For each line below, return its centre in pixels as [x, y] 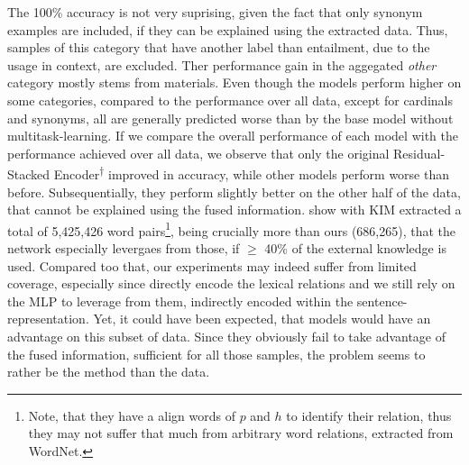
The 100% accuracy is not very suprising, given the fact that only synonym [215, 12]
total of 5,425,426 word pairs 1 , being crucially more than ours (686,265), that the [232, 229]
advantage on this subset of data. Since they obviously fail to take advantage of [227, 336]
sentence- [382, 301]
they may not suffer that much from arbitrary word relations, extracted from [241, 433]
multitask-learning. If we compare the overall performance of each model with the [233, 136]
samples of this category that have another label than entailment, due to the [219, 47]
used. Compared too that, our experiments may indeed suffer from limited [212, 265]
